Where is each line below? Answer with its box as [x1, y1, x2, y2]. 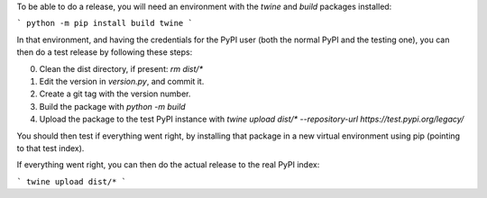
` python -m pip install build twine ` [16, 18, 193, 29]
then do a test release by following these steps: [16, 47, 193, 58]
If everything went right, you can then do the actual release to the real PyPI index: [16, 159, 320, 170]
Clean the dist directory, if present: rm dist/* [39, 63, 203, 74]
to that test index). [16, 142, 85, 153]
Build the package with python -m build [39, 101, 186, 112]
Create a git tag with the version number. [39, 88, 191, 99]
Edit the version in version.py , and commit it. [39, 76, 205, 86]
